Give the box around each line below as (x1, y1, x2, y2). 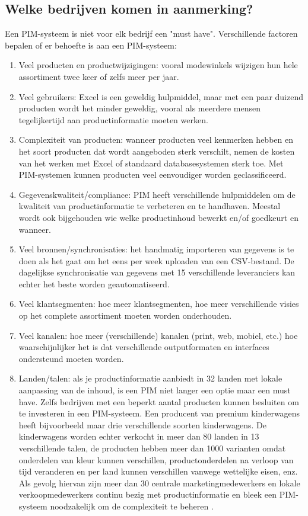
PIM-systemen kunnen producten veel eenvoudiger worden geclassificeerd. (18, 168, 287, 181)
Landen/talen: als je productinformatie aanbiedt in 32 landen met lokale (18, 372, 282, 384)
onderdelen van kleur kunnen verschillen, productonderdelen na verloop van (18, 453, 294, 466)
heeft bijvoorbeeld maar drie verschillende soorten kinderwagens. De (18, 418, 266, 431)
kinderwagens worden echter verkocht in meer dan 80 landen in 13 (18, 430, 259, 443)
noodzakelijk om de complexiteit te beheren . (50, 499, 214, 512)
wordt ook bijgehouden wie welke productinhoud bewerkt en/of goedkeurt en (18, 211, 299, 223)
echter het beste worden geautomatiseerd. (18, 277, 170, 290)
